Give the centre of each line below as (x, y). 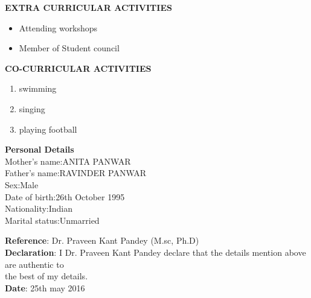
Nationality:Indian (39, 208)
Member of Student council (69, 48)
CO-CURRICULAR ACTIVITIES (78, 68)
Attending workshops (58, 27)
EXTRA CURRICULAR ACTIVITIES (88, 7)
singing (32, 108)
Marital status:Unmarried (52, 220)
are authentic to (34, 264)
